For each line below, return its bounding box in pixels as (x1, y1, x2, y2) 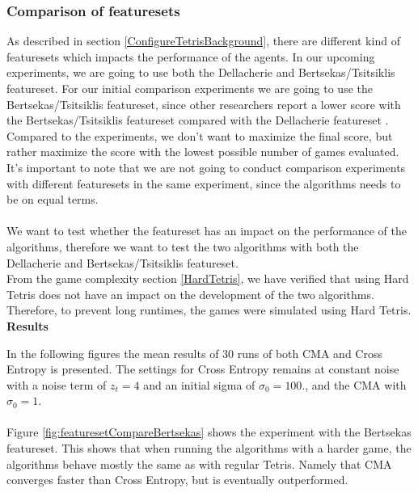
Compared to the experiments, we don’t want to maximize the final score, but (6, 127, 393, 144)
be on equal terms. (6, 191, 99, 208)
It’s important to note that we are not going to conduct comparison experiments (6, 158, 406, 175)
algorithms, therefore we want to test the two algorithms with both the (6, 238, 359, 255)
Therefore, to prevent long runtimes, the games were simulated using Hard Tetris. (6, 301, 412, 318)
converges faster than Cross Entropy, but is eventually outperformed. (6, 471, 348, 488)
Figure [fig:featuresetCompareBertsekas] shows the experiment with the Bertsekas (6, 423, 412, 440)
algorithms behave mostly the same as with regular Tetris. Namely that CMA (6, 455, 392, 472)
